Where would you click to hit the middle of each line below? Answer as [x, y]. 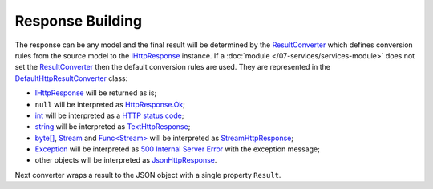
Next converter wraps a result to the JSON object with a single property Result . [148, 175]
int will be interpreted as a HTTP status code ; [109, 115]
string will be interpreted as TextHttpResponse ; [113, 127]
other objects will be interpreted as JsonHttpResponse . [126, 160]
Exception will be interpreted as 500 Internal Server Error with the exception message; [177, 149]
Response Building [79, 21]
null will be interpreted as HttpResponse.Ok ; [110, 104]
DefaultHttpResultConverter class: [71, 78]
